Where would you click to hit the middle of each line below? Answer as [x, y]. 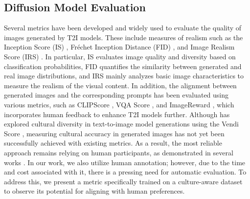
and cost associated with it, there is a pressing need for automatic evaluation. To [125, 172]
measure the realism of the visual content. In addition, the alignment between [120, 85]
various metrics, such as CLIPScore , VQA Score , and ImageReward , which [119, 104]
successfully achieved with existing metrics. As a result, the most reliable [113, 143]
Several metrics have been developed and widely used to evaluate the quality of [123, 28]
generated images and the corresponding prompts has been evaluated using [116, 95]
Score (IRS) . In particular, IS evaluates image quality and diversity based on [120, 56]
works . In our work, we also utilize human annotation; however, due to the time [125, 162]
